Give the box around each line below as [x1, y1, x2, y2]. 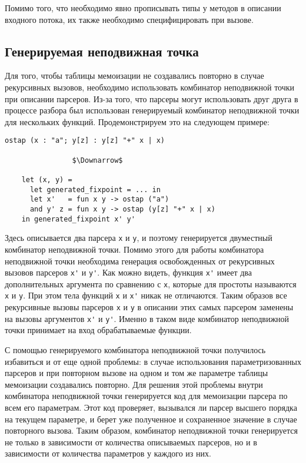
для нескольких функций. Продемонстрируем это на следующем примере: [5, 115, 270, 128]
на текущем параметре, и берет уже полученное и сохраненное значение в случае [5, 412, 297, 425]
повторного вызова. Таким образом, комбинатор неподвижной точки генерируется [5, 424, 298, 437]
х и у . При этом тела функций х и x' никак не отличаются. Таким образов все [5, 289, 287, 301]
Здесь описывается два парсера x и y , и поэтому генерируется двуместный [5, 231, 272, 244]
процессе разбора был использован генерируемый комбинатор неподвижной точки [5, 104, 300, 116]
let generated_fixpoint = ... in [29, 185, 161, 194]
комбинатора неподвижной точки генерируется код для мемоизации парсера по [5, 390, 288, 402]
